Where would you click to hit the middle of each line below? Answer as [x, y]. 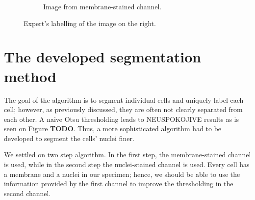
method [30, 76]
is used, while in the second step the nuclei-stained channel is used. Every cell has [127, 164]
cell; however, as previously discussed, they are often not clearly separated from [123, 109]
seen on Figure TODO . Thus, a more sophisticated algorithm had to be [113, 129]
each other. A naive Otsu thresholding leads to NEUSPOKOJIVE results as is [121, 119]
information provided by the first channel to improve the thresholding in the [119, 184]
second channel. [27, 193]
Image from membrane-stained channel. [102, 6]
